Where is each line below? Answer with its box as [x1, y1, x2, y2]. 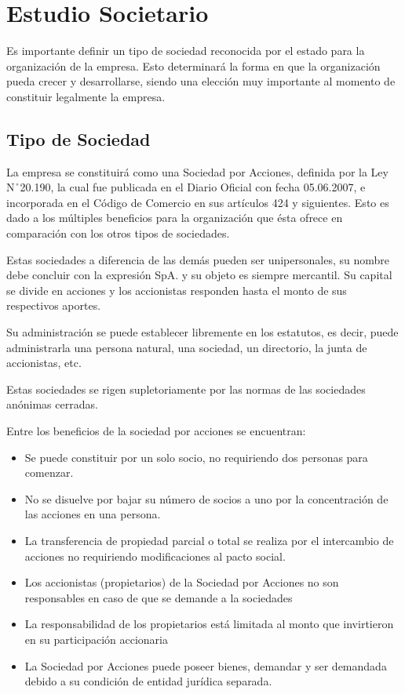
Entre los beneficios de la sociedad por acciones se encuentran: [6, 423, 306, 439]
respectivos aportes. [6, 297, 101, 314]
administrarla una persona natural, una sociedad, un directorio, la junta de [6, 339, 367, 355]
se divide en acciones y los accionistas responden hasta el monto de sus [6, 282, 347, 298]
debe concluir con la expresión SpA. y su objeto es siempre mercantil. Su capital [6, 267, 392, 283]
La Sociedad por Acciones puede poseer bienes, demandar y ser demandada [24, 657, 387, 674]
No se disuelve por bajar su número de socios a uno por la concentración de [24, 490, 389, 507]
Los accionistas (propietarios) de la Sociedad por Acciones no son [24, 574, 339, 590]
